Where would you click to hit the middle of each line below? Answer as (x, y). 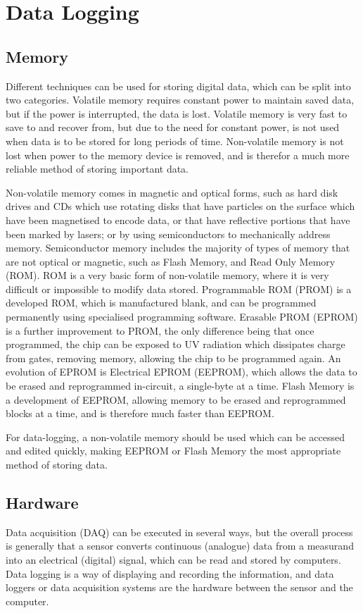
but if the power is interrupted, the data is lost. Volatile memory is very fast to (177, 113)
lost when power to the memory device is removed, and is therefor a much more (178, 155)
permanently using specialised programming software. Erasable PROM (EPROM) (182, 317)
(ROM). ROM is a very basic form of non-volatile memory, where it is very (167, 275)
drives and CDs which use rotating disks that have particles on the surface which (180, 206)
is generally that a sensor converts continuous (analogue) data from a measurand (180, 546)
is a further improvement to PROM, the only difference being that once (160, 330)
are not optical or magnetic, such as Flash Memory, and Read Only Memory (171, 261)
